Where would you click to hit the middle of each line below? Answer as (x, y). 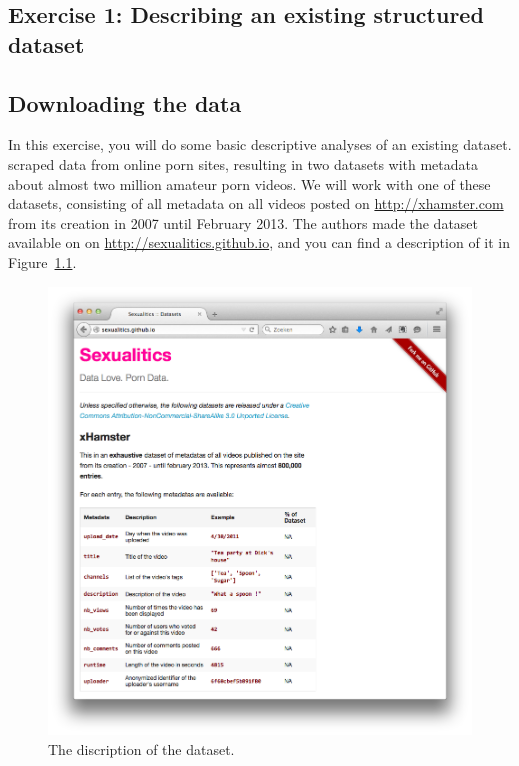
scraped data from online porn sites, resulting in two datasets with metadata (243, 163)
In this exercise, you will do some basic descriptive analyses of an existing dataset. (260, 144)
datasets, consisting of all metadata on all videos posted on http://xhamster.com (256, 203)
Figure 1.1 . (42, 261)
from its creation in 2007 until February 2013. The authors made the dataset (243, 222)
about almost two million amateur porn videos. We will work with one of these (249, 183)
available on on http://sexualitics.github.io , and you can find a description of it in (259, 242)
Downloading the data (125, 102)
